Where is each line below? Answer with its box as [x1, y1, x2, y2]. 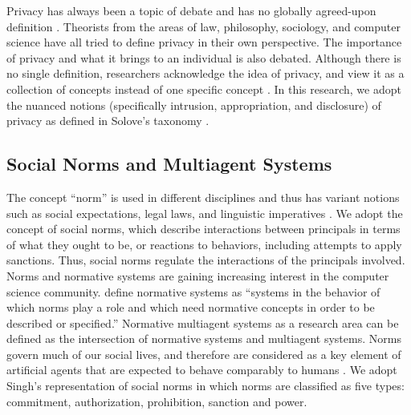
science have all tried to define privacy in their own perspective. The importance [6, 34, 402, 50]
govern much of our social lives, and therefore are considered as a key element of [6, 345, 401, 362]
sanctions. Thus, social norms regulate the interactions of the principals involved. [6, 252, 405, 268]
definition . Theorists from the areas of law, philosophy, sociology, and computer [6, 18, 401, 34]
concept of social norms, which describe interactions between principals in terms [6, 220, 401, 237]
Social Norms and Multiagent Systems [6, 151, 332, 176]
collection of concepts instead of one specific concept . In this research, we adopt [6, 80, 401, 97]
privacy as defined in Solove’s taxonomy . [6, 112, 210, 129]
